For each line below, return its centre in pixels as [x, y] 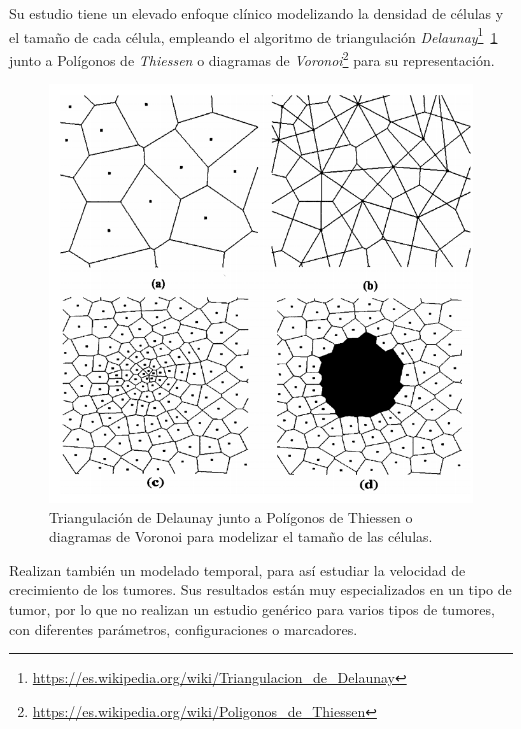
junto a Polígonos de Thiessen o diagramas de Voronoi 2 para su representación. [252, 58]
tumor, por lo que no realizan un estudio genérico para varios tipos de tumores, [252, 608]
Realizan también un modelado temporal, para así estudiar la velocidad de [237, 569]
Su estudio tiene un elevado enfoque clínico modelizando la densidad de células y [256, 13]
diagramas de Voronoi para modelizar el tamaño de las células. [241, 536]
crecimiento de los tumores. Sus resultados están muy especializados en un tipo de [260, 589]
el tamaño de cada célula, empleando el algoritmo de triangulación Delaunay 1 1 [253, 35]
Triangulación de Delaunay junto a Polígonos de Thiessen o [231, 516]
